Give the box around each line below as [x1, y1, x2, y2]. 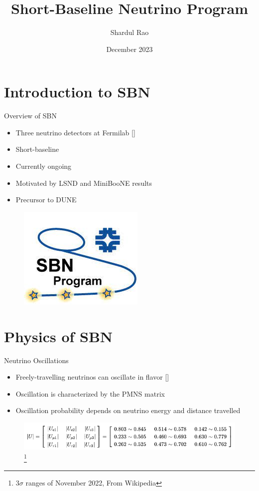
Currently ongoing [15, 161, 72, 171]
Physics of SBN [4, 326, 113, 346]
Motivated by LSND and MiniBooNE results [15, 177, 152, 188]
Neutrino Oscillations [4, 355, 69, 365]
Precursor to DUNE [15, 194, 77, 205]
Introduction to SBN [4, 81, 150, 102]
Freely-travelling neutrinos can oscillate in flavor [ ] [15, 372, 169, 382]
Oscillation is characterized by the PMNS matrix [15, 388, 165, 399]
